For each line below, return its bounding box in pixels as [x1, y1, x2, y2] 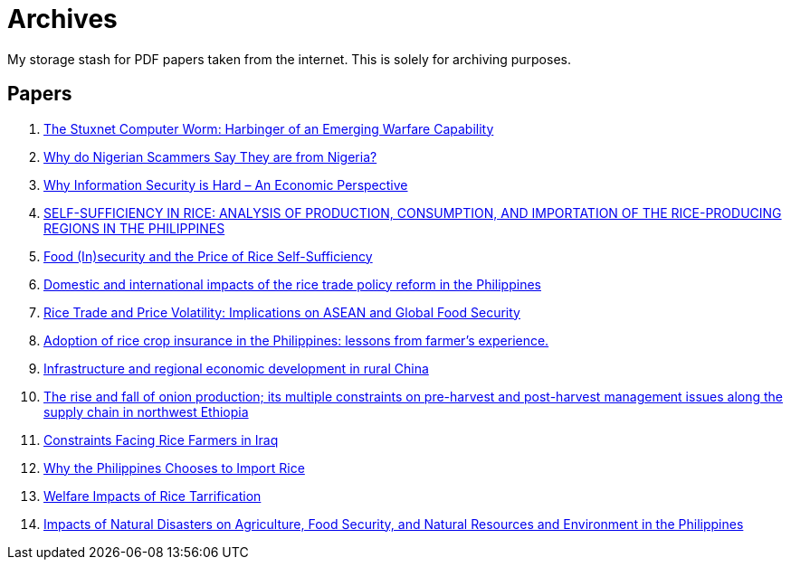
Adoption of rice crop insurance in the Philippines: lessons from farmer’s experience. [43, 332, 549, 348]
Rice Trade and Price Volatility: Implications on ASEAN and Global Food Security [43, 304, 520, 320]
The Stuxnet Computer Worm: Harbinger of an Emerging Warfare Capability [43, 120, 494, 137]
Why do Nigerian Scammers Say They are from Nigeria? [43, 148, 377, 165]
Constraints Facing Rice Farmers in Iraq [43, 431, 279, 448]
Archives [7, 4, 118, 34]
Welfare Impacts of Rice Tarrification [43, 487, 262, 504]
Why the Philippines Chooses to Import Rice [43, 459, 305, 476]
